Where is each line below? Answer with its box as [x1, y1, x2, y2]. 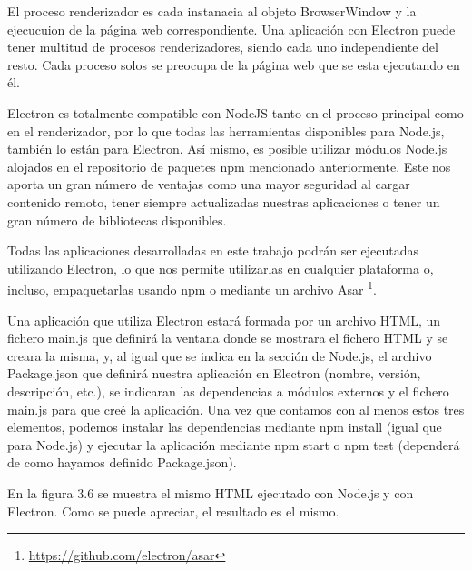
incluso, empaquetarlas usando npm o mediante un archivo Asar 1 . [7, 277, 377, 298]
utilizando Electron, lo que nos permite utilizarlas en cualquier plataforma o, [7, 258, 434, 277]
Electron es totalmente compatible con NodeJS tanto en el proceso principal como [7, 103, 464, 122]
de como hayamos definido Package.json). [7, 453, 237, 472]
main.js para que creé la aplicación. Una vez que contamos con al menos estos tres [7, 399, 465, 418]
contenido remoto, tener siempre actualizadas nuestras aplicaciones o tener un [7, 192, 440, 211]
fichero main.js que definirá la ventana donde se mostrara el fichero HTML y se [7, 328, 448, 347]
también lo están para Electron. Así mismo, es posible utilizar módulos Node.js [7, 139, 447, 158]
